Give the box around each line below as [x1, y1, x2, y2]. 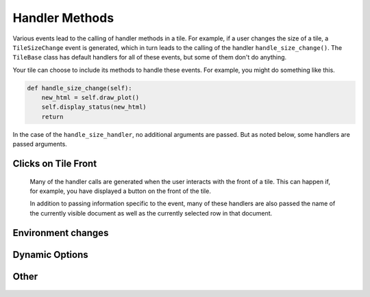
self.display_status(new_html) [41, 103, 147, 111]
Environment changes [12, 227, 109, 239]
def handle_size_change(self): [27, 84, 133, 92]
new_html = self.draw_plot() [41, 94, 140, 102]
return [41, 113, 64, 120]
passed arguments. [12, 140, 68, 148]
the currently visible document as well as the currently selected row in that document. [29, 209, 273, 217]
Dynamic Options [12, 248, 88, 260]
